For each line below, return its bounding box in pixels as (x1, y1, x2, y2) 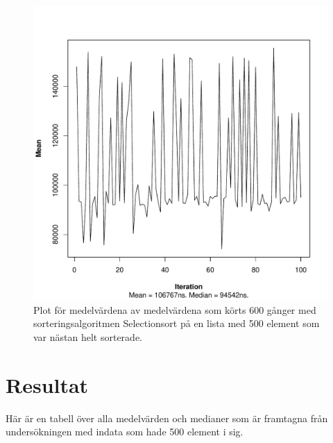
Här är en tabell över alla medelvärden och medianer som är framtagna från (6, 410, 328, 425)
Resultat (6, 370, 89, 399)
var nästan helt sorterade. (33, 329, 142, 344)
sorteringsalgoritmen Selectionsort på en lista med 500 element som (33, 316, 320, 331)
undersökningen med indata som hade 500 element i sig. (6, 424, 244, 439)
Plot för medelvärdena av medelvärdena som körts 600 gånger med (33, 302, 316, 317)
